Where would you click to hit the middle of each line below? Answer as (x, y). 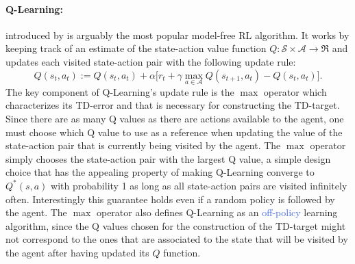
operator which (295, 91)
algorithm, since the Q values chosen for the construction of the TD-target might (176, 225)
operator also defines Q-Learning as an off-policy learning (217, 212)
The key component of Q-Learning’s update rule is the (120, 91)
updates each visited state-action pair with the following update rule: (151, 61)
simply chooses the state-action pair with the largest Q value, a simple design (168, 158)
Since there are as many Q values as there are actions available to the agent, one (175, 118)
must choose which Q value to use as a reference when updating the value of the (174, 132)
